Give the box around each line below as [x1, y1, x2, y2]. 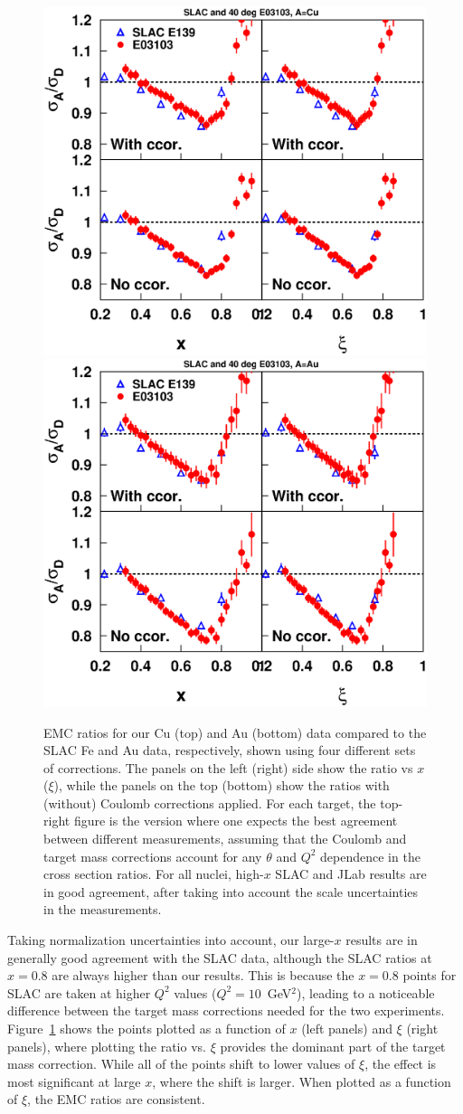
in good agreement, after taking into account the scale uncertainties [43, 882, 419, 901]
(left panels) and [301, 1019, 392, 1037]
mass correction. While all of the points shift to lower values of [7, 1054, 355, 1073]
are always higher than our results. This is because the [52, 966, 354, 985]
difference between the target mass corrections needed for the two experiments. [7, 1001, 445, 1020]
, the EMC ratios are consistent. [27, 1090, 205, 1109]
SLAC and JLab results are [275, 864, 427, 883]
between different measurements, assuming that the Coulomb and [43, 829, 407, 848]
